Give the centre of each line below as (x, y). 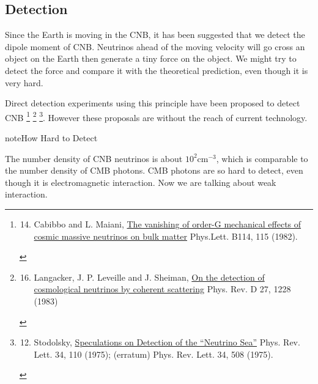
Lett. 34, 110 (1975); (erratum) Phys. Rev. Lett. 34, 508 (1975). (153, 354)
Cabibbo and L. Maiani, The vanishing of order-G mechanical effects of (168, 223)
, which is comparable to (262, 158)
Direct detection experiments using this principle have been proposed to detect (153, 103)
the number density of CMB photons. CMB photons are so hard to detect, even (154, 170)
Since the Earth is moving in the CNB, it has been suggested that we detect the (155, 35)
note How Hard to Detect (51, 138)
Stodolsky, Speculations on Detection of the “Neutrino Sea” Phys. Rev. (167, 342)
